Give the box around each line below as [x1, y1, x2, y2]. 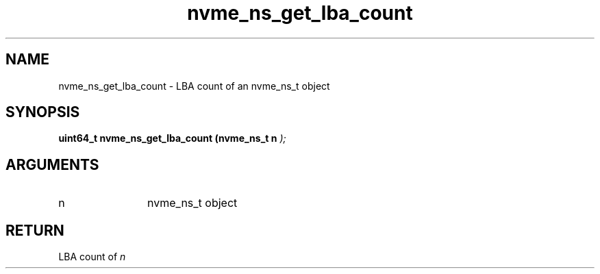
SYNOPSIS [5, 103, 80, 121]
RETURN [5, 221, 64, 239]
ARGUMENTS [5, 155, 99, 173]
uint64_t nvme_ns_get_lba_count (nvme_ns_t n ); [58, 132, 286, 145]
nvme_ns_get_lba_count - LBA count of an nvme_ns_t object [58, 79, 330, 92]
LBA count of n [58, 251, 126, 263]
